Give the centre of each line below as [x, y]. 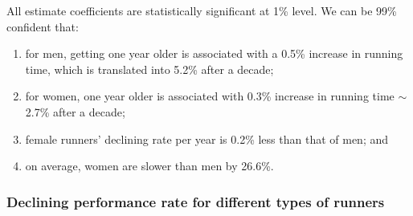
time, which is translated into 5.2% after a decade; [149, 69]
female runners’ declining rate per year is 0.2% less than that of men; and [207, 139]
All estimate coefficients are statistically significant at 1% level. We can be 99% [202, 10]
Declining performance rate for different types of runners [196, 201]
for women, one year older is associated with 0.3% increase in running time [210, 96]
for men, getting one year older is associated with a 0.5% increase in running [214, 53]
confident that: [43, 26]
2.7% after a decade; [75, 111]
